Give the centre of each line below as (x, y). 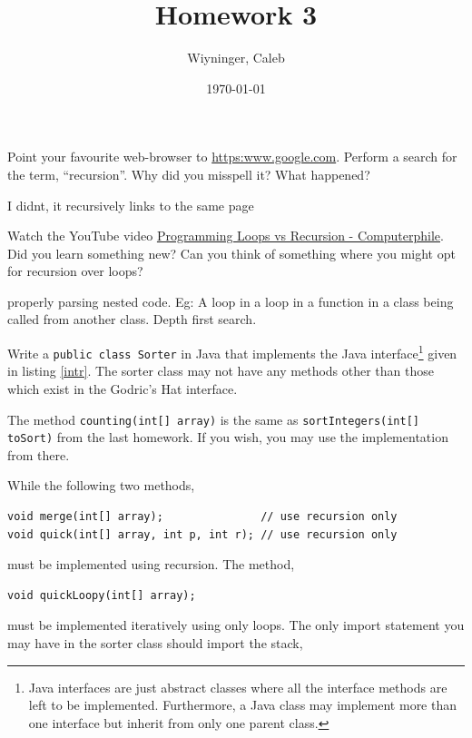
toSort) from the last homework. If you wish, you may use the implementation (228, 437)
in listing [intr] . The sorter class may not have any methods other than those (221, 371)
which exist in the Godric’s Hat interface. (123, 388)
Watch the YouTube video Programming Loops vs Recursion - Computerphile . (226, 236)
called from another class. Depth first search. (132, 319)
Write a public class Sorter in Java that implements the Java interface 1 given (232, 352)
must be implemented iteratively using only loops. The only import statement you (236, 625)
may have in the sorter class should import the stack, (155, 643)
